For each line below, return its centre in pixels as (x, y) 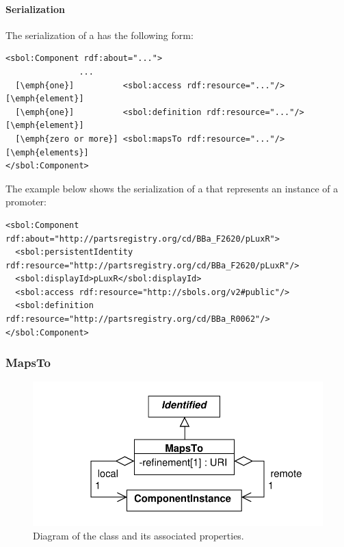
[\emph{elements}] (47, 152)
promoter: (26, 202)
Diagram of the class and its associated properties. (138, 536)
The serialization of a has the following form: (100, 35)
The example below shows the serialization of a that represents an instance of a (172, 188)
